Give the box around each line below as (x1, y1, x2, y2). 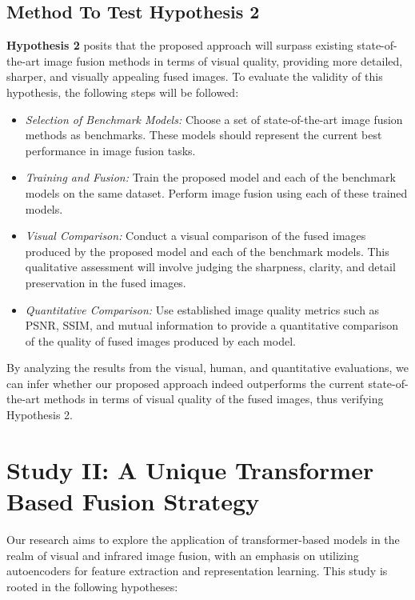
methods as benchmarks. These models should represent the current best (25, 126, 382, 143)
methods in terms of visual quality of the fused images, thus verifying (43, 390, 384, 407)
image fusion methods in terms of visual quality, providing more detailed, (43, 52, 403, 69)
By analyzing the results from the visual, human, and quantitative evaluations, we (6, 359, 409, 376)
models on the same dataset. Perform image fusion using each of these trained (25, 184, 408, 201)
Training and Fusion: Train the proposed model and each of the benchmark (25, 169, 396, 186)
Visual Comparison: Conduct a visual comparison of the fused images (25, 227, 366, 244)
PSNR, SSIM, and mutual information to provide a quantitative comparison (25, 317, 398, 334)
